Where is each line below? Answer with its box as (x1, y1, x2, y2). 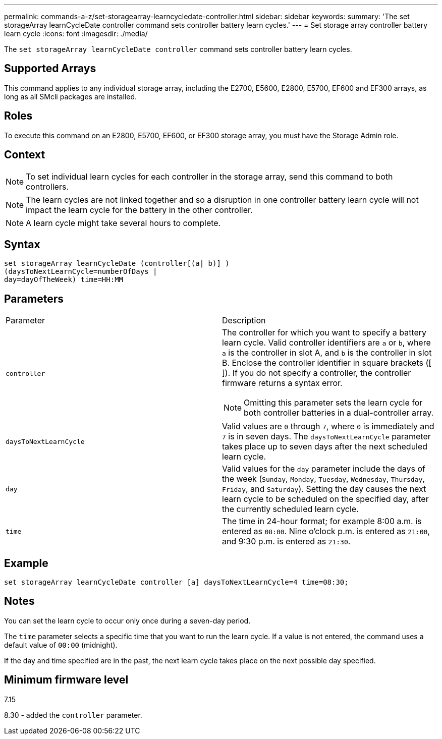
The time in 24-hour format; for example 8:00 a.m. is (222, 516, 422, 527)
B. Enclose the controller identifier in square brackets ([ (222, 358, 432, 368)
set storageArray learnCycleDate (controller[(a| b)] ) (4, 259, 230, 268)
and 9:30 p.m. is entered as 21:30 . (222, 536, 351, 547)
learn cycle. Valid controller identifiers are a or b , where (222, 337, 431, 348)
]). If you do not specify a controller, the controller (222, 368, 411, 378)
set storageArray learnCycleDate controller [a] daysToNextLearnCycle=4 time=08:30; (4, 578, 349, 587)
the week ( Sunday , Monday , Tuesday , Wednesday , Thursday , (222, 474, 425, 484)
